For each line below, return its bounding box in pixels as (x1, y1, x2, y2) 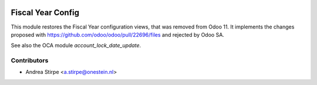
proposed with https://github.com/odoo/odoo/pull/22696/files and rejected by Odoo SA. (11, 31, 224, 38)
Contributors (11, 56, 49, 65)
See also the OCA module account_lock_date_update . (11, 42, 141, 49)
